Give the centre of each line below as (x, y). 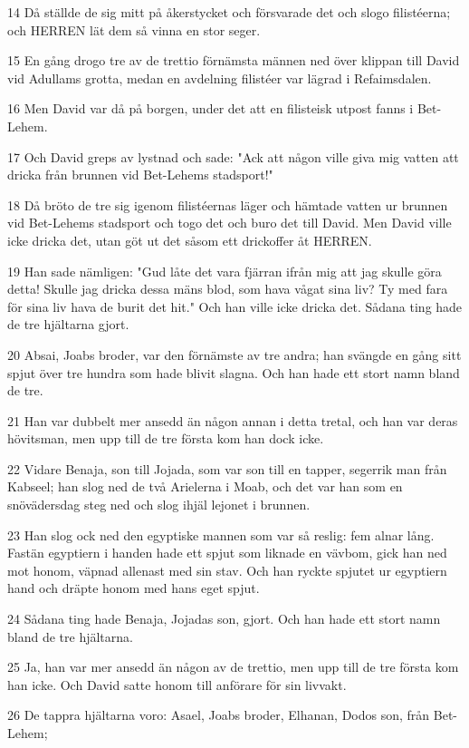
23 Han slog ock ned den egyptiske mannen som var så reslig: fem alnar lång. (221, 534)
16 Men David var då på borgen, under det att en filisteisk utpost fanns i (211, 108)
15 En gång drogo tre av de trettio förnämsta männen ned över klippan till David (234, 60)
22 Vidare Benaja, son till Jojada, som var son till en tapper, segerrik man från (227, 468)
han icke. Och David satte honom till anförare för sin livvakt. (177, 684)
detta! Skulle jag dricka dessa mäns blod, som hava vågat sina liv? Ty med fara (228, 289)
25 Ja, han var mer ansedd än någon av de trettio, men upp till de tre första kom (233, 667)
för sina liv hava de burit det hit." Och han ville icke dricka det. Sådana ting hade (235, 306)
